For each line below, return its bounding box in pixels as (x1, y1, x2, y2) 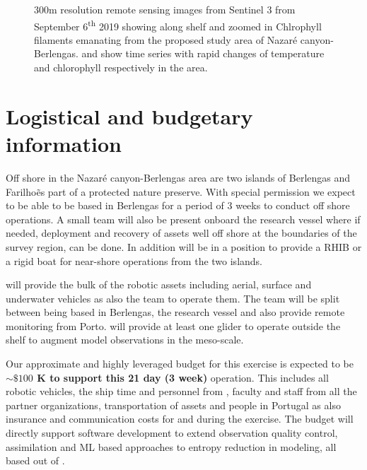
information (6, 129, 122, 158)
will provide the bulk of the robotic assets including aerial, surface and (6, 277, 312, 292)
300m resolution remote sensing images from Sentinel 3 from (34, 2, 296, 16)
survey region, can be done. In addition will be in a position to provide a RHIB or (6, 239, 362, 254)
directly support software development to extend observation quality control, (6, 425, 338, 440)
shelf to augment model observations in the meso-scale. (6, 332, 244, 347)
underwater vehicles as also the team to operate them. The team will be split (6, 290, 340, 305)
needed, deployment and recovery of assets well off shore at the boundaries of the (6, 225, 357, 240)
